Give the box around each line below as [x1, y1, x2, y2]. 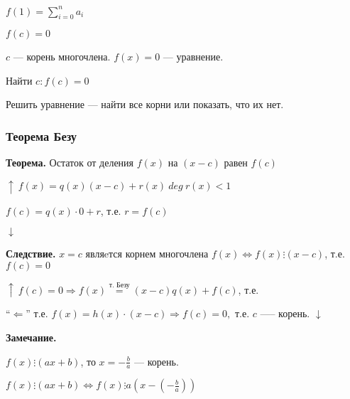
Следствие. [6, 246, 56, 261]
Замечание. [6, 329, 57, 344]
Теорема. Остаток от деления [6, 155, 134, 170]
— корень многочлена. [13, 49, 111, 64]
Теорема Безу [6, 127, 77, 144]
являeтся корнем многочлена [85, 246, 209, 261]
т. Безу [109, 282, 130, 289]
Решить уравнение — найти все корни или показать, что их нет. [6, 97, 284, 112]
